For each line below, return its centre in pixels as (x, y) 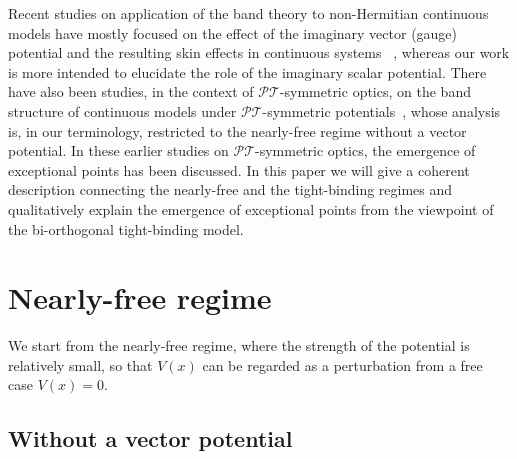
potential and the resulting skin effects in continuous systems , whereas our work (259, 52)
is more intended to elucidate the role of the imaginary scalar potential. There (247, 71)
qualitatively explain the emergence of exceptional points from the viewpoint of (251, 208)
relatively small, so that (80, 364)
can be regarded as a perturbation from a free (342, 364)
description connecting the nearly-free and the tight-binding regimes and (230, 189)
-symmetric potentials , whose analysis (381, 110)
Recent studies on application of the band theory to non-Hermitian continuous (248, 13)
